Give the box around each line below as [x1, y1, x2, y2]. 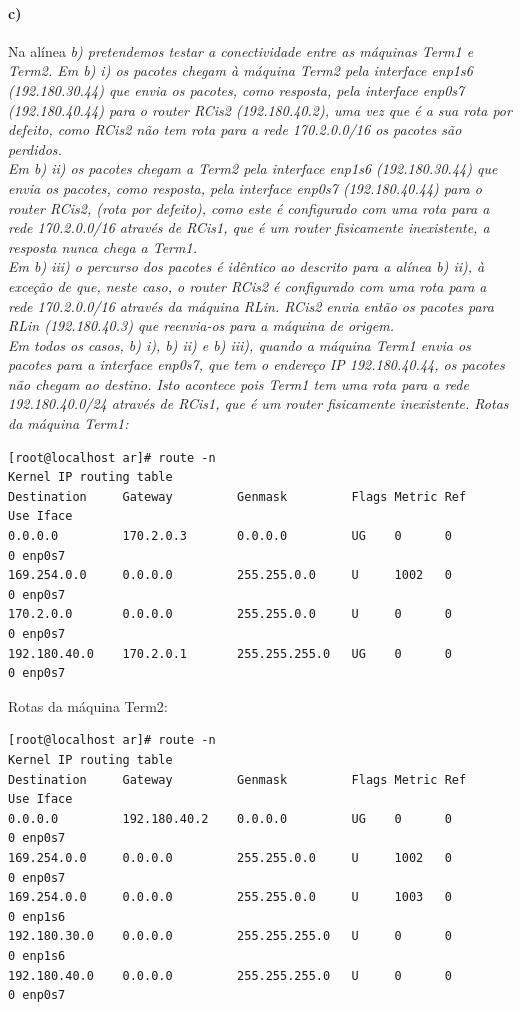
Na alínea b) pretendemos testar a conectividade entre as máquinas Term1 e [8, 40, 474, 61]
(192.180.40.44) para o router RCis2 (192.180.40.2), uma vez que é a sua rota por [8, 99, 512, 120]
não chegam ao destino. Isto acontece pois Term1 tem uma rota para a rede [8, 373, 469, 394]
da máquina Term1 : [8, 413, 129, 434]
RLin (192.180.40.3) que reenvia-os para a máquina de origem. [8, 315, 394, 336]
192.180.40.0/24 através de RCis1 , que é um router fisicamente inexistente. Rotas [8, 393, 509, 414]
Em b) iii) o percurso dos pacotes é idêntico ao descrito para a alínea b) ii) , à [8, 256, 485, 277]
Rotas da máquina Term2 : [8, 695, 168, 716]
